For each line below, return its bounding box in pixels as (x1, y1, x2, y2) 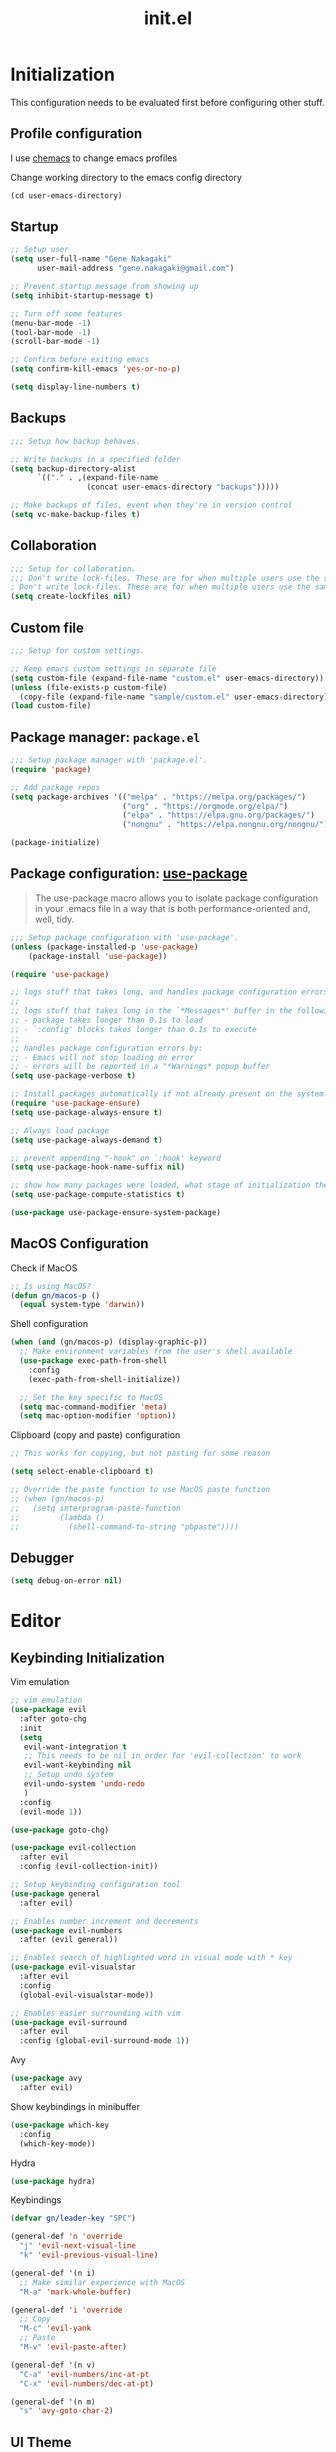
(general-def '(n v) (10, 2360, 97, 2370)
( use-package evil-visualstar (10, 1962, 137, 1972)
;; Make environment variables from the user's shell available (19, 1347, 293, 1357)
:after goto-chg (19, 1713, 87, 1724)
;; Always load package (10, 1125, 110, 1136)
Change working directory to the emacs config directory (10, 171, 243, 183)
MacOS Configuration (10, 1235, 149, 1252)
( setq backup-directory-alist (10, 463, 137, 474)
